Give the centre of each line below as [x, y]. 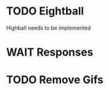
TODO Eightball [45, 11]
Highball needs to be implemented [49, 28]
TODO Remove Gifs [55, 80]
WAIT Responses [50, 52]
